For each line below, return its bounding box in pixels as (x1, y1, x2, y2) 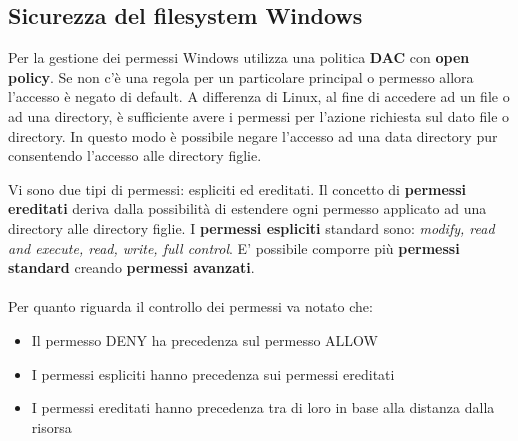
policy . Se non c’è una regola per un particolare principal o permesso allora (8, 66, 474, 87)
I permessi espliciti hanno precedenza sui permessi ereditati (31, 363, 395, 384)
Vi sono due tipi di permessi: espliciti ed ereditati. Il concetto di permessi (8, 178, 467, 199)
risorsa (31, 416, 72, 437)
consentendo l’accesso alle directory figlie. (8, 145, 262, 166)
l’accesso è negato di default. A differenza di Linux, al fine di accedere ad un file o (8, 86, 510, 107)
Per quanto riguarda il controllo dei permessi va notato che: (8, 296, 373, 317)
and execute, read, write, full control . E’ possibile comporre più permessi (8, 237, 460, 258)
